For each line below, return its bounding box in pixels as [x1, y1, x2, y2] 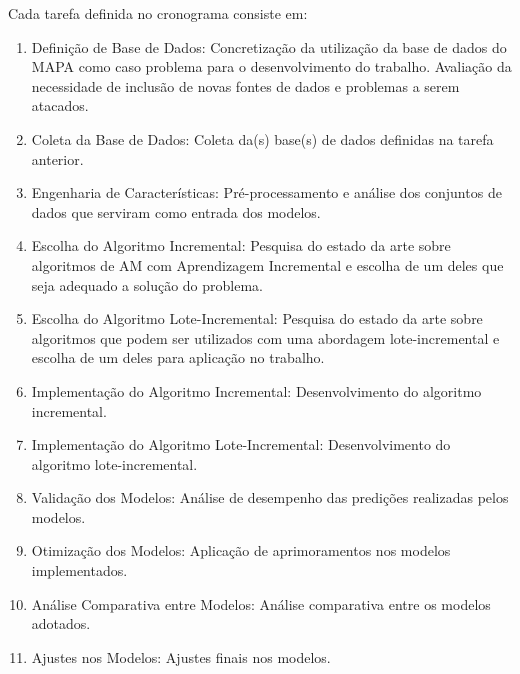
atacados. [31, 95, 89, 116]
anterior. [31, 148, 84, 169]
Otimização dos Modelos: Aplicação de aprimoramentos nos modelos [31, 540, 451, 561]
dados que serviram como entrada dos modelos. [31, 201, 321, 222]
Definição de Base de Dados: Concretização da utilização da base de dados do [31, 36, 507, 57]
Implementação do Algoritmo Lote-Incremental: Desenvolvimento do [31, 434, 451, 455]
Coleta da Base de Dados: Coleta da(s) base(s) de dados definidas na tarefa [31, 128, 494, 149]
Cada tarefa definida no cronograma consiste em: [8, 3, 308, 23]
